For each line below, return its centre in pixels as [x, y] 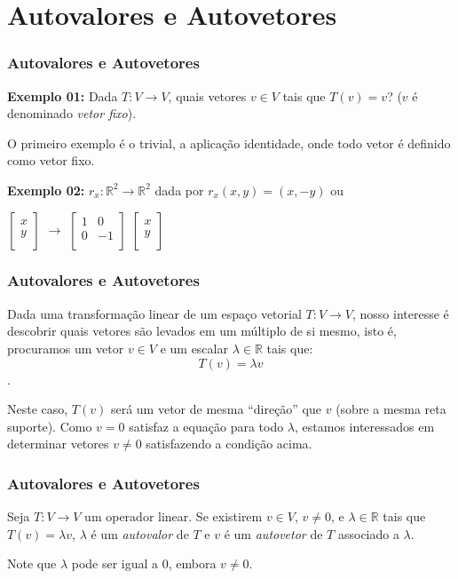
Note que [32, 563]
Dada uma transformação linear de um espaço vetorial [154, 313]
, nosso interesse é [401, 313]
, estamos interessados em [365, 426]
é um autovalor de [140, 533]
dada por [179, 190]
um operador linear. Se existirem [174, 516]
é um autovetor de [273, 533]
